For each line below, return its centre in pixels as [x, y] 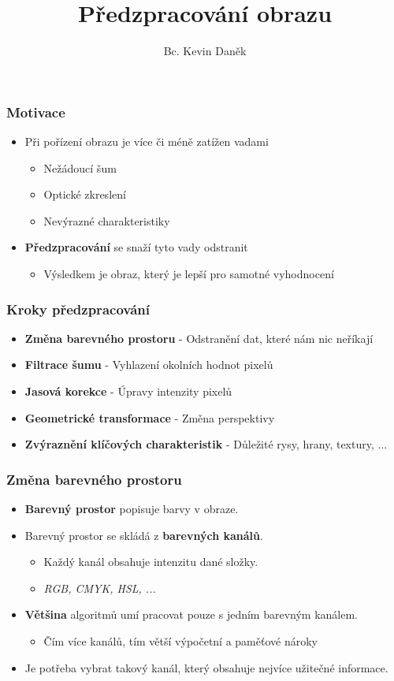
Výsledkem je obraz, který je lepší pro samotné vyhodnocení [189, 273]
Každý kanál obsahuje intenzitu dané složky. [151, 562]
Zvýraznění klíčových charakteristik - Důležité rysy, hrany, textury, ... [206, 444]
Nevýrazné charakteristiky [107, 220]
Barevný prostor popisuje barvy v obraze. [132, 508]
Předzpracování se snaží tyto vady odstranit [136, 247]
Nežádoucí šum [80, 167]
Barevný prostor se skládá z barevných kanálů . [144, 535]
